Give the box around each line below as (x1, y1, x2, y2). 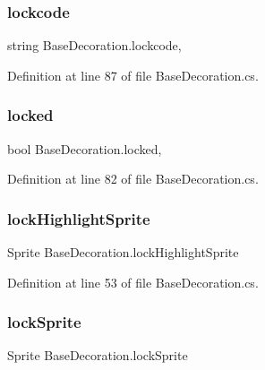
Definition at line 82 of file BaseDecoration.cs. (7, 169, 259, 188)
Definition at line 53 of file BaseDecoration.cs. (7, 272, 259, 291)
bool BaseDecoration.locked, (7, 139, 162, 158)
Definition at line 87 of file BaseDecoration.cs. (7, 65, 259, 84)
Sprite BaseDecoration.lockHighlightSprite (7, 243, 239, 262)
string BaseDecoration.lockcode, (7, 36, 182, 55)
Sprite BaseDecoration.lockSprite (7, 346, 188, 365)
